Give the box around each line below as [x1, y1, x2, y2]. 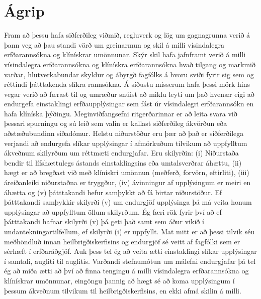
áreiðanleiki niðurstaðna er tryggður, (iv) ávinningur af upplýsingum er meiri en [4, 177, 251, 188]
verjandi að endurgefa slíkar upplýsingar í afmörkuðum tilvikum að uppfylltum [4, 137, 247, 148]
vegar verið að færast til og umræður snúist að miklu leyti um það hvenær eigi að [4, 88, 254, 99]
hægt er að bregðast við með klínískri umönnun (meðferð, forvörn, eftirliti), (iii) [4, 167, 249, 178]
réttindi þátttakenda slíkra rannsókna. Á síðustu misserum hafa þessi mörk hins [4, 79, 250, 89]
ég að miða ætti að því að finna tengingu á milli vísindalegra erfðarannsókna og [4, 265, 249, 276]
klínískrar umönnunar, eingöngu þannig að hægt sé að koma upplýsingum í [4, 275, 235, 285]
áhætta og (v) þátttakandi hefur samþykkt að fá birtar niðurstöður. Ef [4, 187, 222, 197]
